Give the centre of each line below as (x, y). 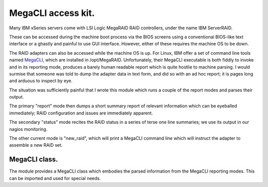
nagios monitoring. (28, 129)
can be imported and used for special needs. (55, 178)
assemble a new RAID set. (36, 145)
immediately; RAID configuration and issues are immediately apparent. (81, 113)
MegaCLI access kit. (52, 13)
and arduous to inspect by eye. (41, 81)
